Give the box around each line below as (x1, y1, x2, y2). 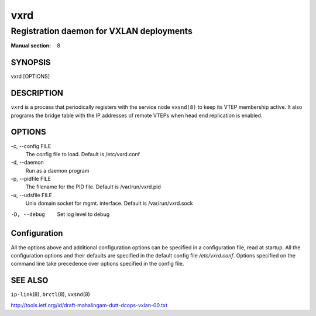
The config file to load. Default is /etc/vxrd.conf (25, 150, 140, 157)
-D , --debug (11, 211, 45, 218)
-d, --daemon (11, 159, 44, 166)
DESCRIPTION (11, 88, 64, 98)
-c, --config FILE (11, 142, 51, 149)
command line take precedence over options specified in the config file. (11, 260, 184, 267)
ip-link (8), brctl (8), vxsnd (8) (11, 291, 90, 298)
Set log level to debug (57, 211, 110, 218)
